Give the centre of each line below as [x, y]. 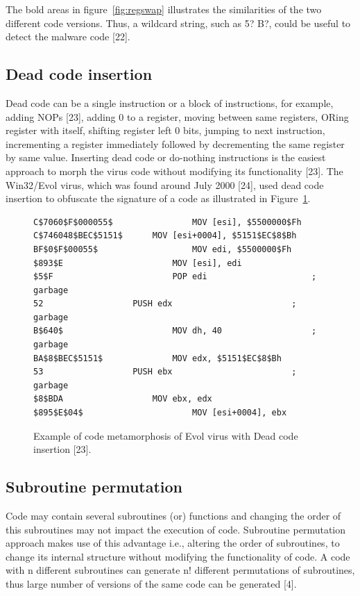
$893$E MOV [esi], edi [138, 263]
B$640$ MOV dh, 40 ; [175, 331]
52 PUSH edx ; [165, 304]
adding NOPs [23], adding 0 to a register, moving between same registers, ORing [177, 116]
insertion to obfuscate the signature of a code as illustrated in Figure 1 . [158, 198]
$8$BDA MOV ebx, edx [123, 399]
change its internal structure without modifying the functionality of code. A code [178, 556]
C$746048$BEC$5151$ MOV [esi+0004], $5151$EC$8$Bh [165, 236]
